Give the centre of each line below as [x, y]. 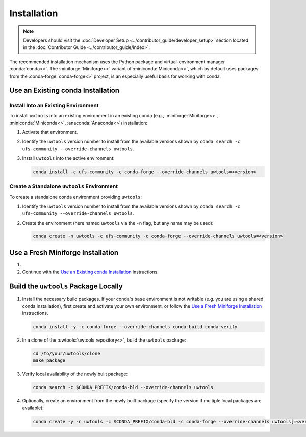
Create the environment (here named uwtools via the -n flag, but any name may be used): [118, 223]
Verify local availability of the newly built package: [75, 374]
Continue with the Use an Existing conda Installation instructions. [91, 272]
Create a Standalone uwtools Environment [64, 186]
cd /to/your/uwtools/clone [67, 354]
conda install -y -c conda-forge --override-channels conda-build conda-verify [135, 327]
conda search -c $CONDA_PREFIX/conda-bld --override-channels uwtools [123, 387]
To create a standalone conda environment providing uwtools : [76, 197]
